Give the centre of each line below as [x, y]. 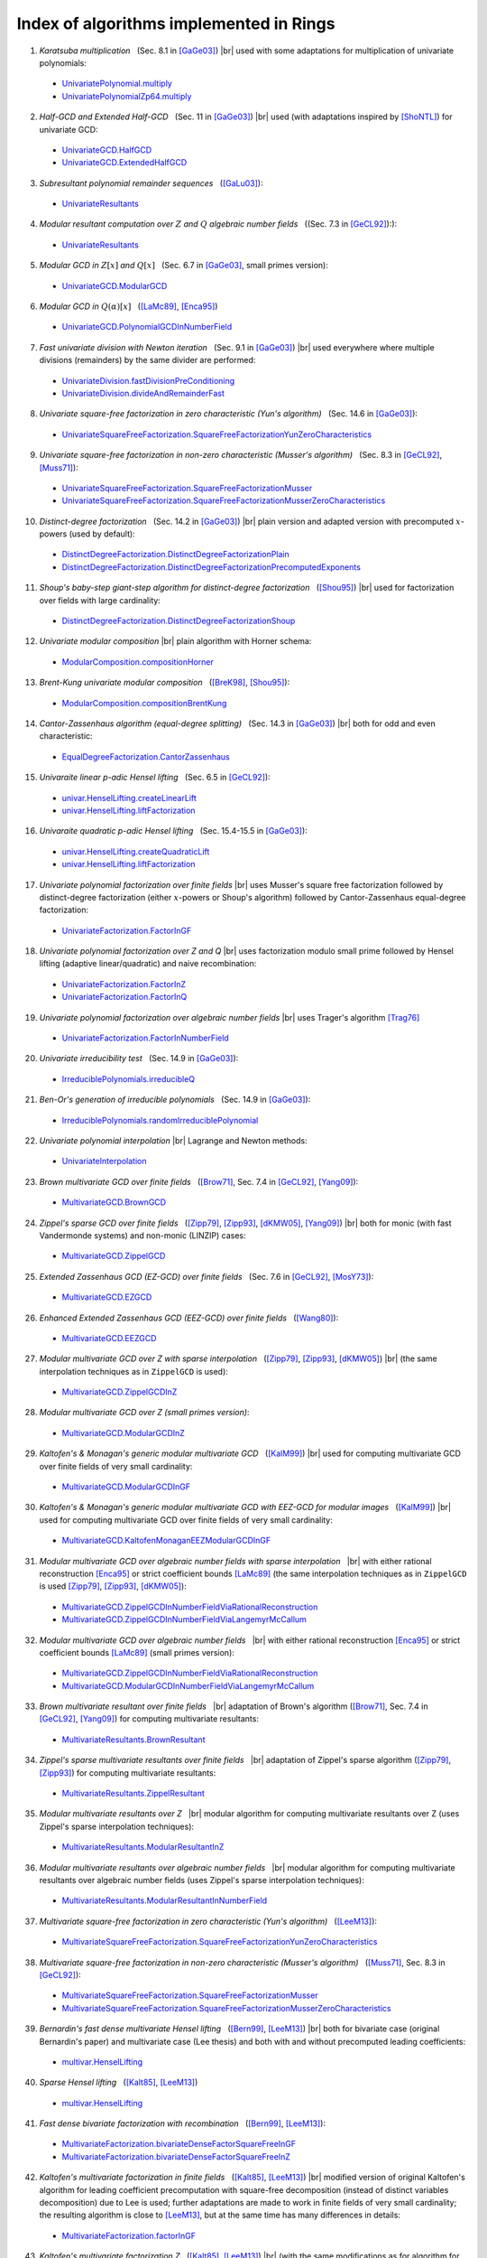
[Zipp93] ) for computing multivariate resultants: [128, 1773]
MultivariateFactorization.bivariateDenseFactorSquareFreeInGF [179, 2144]
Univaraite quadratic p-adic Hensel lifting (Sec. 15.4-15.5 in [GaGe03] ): [174, 831]
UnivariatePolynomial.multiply [117, 84]
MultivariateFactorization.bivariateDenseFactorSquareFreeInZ [176, 2156]
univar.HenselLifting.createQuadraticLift [136, 851]
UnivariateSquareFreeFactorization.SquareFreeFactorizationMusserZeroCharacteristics [224, 500]
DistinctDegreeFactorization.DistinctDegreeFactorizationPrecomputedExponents [211, 567]
